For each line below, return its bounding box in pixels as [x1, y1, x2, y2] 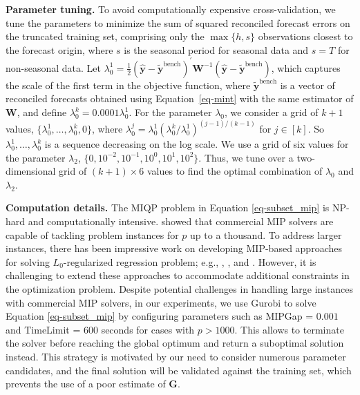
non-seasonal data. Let [6, 60, 102, 75]
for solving [6, 254, 50, 269]
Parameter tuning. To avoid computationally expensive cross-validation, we [6, 2, 336, 16]
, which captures [271, 60, 341, 75]
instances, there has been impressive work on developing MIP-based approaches [6, 241, 342, 256]
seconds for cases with [101, 322, 195, 336]
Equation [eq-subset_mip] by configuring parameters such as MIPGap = [6, 309, 314, 323]
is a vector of [280, 77, 335, 92]
